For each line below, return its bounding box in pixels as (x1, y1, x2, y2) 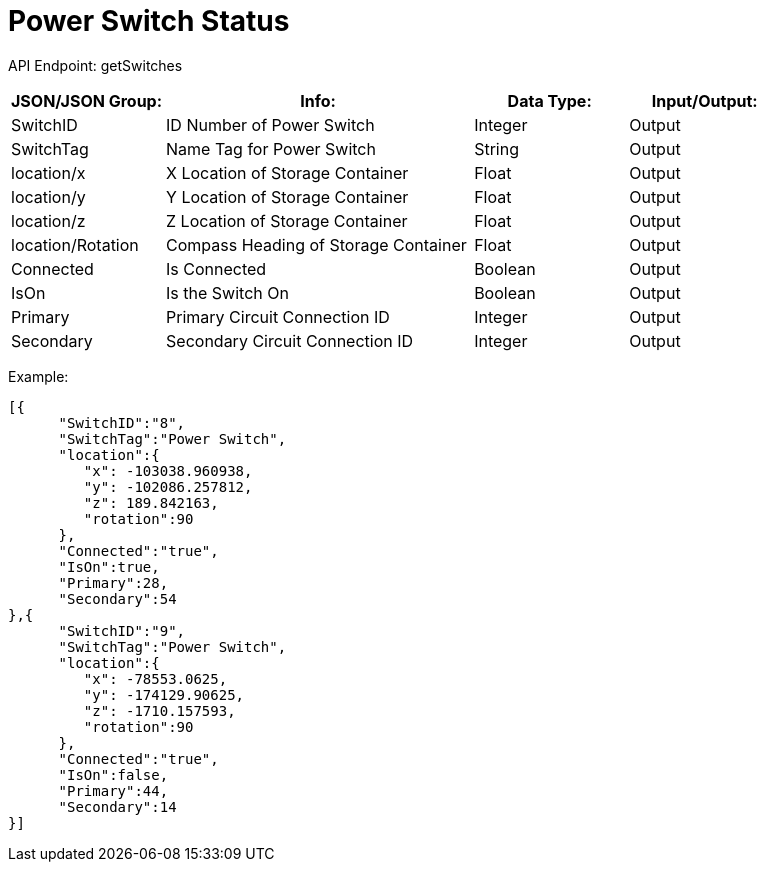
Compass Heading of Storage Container (166, 234, 467, 255)
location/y (11, 186, 86, 207)
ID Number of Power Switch (166, 114, 375, 135)
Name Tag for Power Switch (166, 138, 376, 159)
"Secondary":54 (58, 590, 177, 607)
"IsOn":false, (58, 766, 169, 783)
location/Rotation (11, 234, 139, 255)
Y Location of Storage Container (166, 186, 409, 207)
